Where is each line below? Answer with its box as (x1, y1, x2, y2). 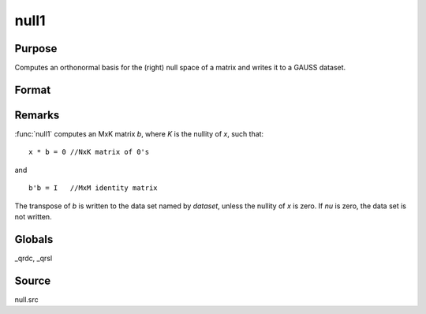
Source (14, 274, 51, 287)
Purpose (14, 42, 58, 55)
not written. (14, 211, 52, 221)
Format (14, 83, 51, 96)
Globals (14, 233, 54, 246)
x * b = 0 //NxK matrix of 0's (28, 148, 150, 157)
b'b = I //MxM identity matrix (28, 184, 158, 193)
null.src (14, 294, 39, 304)
